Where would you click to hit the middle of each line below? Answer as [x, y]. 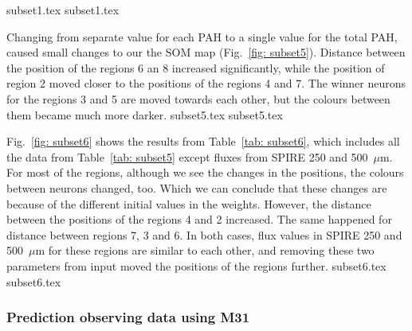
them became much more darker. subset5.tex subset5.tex [145, 114]
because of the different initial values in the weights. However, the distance [189, 203]
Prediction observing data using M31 [128, 317]
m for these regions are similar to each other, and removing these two [205, 250]
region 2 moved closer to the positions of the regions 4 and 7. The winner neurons [206, 83]
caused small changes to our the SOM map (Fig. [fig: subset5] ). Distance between [206, 52]
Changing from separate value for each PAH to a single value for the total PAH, [202, 36]
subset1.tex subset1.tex [63, 10]
